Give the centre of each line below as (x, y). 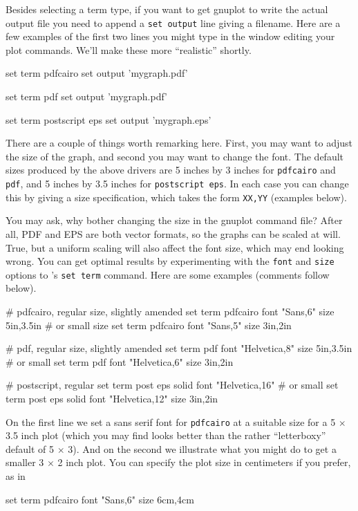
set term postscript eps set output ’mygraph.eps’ (109, 119)
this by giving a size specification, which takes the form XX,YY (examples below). (176, 197)
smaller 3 (25, 462)
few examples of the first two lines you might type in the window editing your (170, 36)
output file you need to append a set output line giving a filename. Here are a (173, 22)
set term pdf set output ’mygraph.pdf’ (86, 96)
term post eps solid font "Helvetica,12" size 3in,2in (112, 399)
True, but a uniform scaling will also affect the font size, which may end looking (175, 247)
